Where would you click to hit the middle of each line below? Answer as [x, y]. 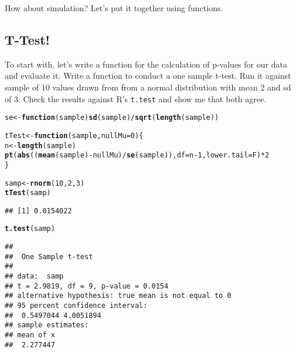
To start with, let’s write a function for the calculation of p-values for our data [146, 64]
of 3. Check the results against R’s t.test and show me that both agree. [136, 98]
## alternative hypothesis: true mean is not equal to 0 [118, 296]
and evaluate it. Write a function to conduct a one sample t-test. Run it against [148, 76]
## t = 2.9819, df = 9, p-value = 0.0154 [87, 286]
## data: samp [34, 276]
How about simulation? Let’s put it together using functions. [114, 8]
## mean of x [30, 335]
